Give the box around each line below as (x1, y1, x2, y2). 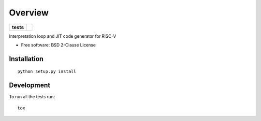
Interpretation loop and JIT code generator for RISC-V (9, 33, 116, 39)
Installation (9, 55, 43, 63)
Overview (9, 7, 49, 18)
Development (9, 81, 51, 90)
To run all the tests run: (9, 94, 55, 100)
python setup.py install (17, 69, 76, 75)
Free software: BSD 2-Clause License (21, 42, 96, 48)
